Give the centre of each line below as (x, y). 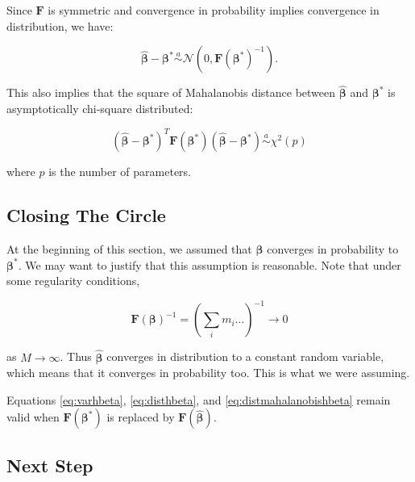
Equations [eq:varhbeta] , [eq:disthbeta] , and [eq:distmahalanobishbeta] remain (199, 399)
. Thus (76, 356)
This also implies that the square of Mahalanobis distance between (171, 92)
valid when (33, 417)
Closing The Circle (86, 215)
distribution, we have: (60, 25)
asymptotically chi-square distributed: (100, 108)
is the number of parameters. (120, 172)
